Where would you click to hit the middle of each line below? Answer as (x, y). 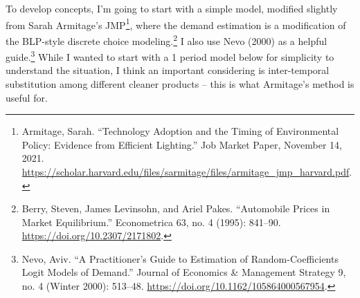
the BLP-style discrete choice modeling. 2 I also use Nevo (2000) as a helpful (166, 39)
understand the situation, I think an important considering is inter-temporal (168, 70)
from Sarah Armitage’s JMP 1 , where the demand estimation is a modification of (176, 24)
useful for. (27, 97)
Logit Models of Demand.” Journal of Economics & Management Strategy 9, (184, 272)
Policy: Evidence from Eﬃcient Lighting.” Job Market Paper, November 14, (182, 144)
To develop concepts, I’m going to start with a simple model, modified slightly (172, 8)
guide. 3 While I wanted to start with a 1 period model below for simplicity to (170, 56)
